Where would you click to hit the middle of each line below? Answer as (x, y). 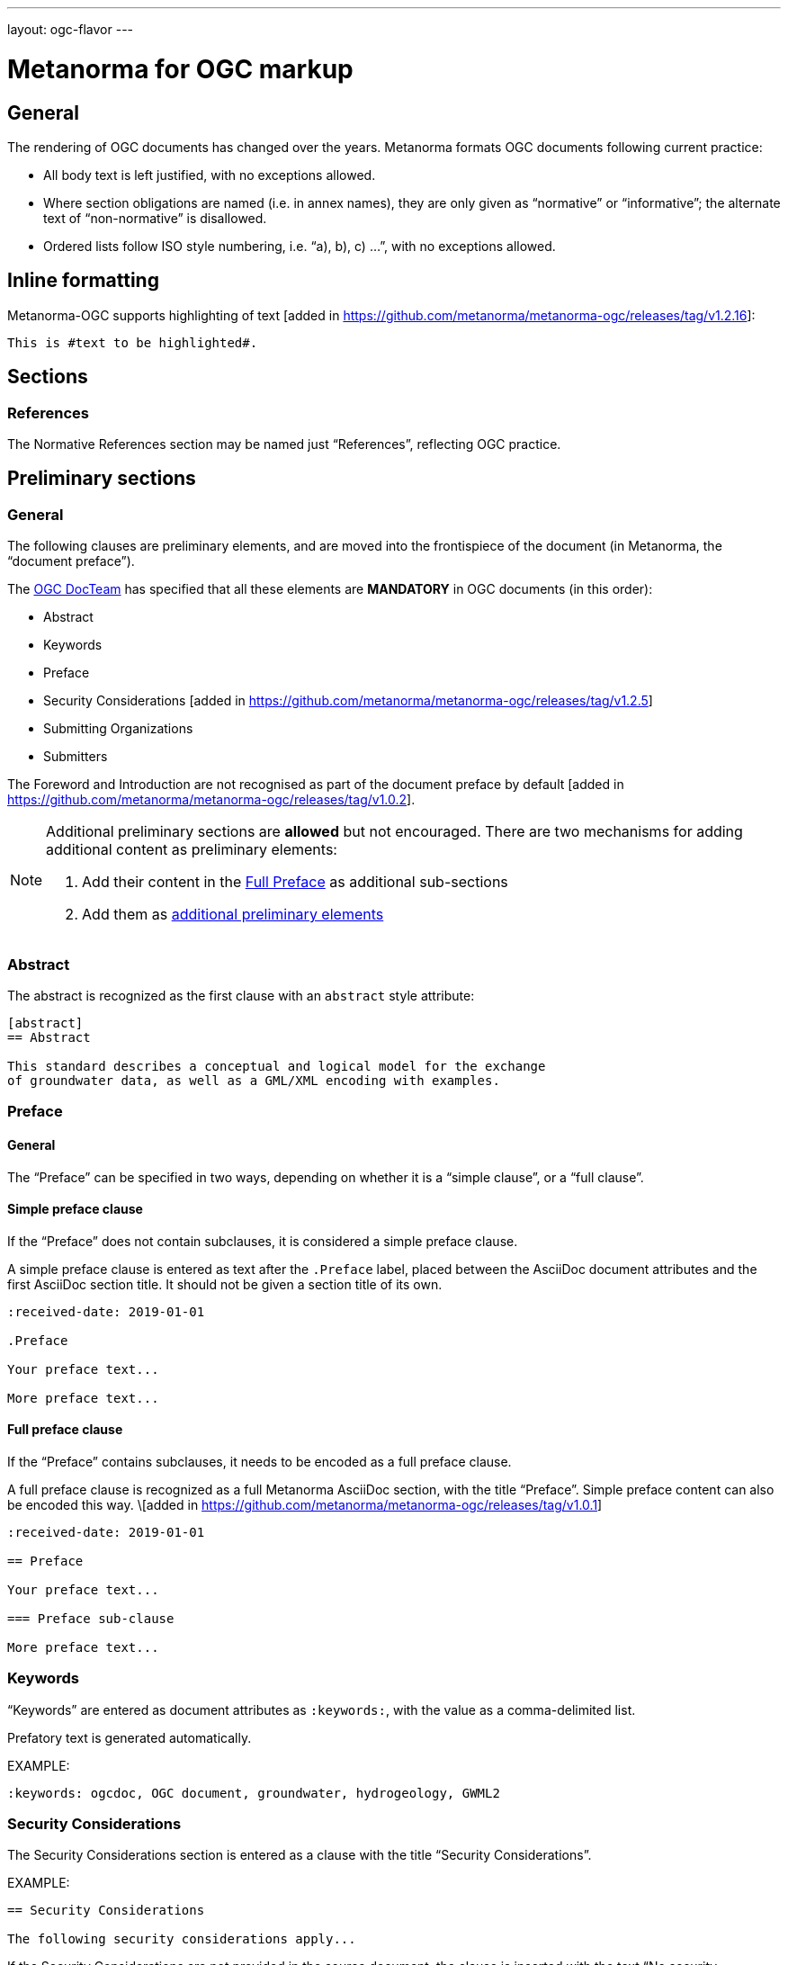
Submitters (76, 757)
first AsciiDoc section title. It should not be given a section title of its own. (225, 1284)
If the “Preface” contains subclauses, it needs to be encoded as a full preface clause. (260, 1461)
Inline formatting (83, 281)
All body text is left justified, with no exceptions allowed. (210, 175)
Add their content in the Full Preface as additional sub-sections (295, 882)
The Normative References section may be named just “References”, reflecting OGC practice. (284, 444)
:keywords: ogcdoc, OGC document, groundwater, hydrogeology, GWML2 (254, 1793)
